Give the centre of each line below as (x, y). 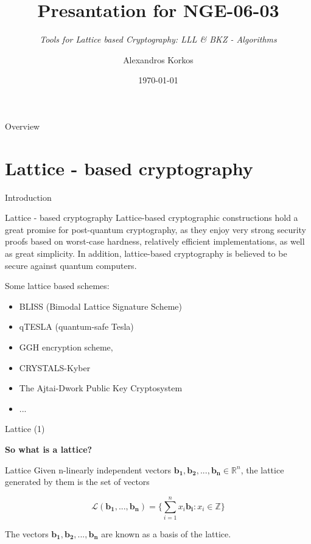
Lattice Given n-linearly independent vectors (88, 469)
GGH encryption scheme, (66, 347)
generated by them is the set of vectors (77, 482)
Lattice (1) (25, 429)
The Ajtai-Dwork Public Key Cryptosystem (101, 388)
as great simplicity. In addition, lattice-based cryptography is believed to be (146, 253)
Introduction (28, 197)
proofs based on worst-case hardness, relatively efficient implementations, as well (155, 241)
